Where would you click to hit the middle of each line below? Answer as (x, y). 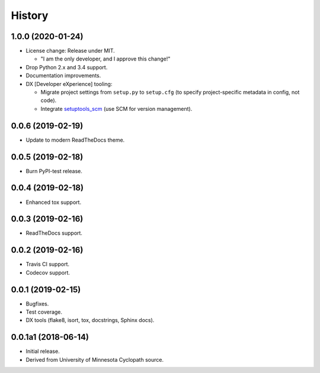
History (30, 15)
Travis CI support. (47, 264)
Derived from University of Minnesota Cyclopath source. (95, 359)
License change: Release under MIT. (70, 51)
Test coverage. (44, 312)
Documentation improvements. (63, 76)
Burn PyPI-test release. (54, 171)
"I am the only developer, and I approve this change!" (105, 59)
